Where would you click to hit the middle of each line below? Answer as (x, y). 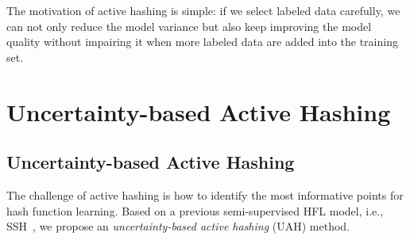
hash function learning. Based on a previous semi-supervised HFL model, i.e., (195, 210)
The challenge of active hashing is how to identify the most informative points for (205, 194)
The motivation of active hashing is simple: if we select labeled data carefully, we (203, 10)
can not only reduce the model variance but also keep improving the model (189, 26)
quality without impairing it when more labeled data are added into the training (202, 42)
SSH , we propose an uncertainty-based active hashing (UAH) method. (178, 226)
